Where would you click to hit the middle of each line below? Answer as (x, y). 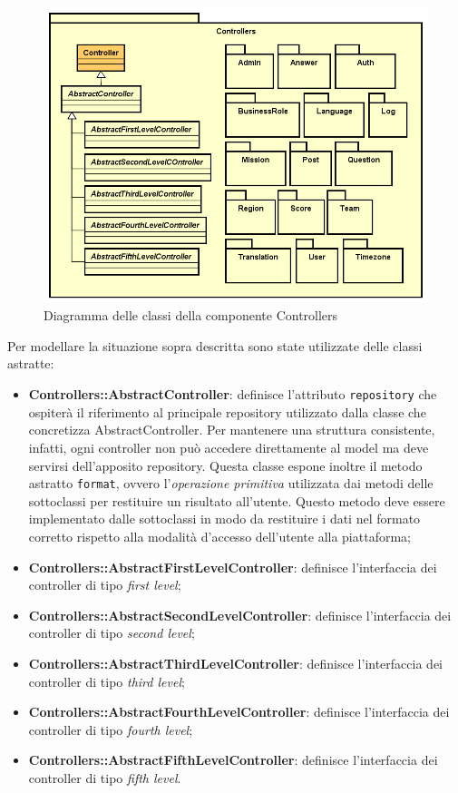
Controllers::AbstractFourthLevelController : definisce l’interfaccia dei (239, 712)
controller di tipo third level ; (107, 681)
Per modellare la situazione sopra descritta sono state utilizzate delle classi (215, 345)
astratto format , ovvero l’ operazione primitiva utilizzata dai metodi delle (231, 483)
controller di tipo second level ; (112, 633)
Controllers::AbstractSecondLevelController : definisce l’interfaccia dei (240, 615)
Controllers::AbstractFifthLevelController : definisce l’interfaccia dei (233, 760)
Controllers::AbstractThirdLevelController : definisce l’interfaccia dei (235, 663)
